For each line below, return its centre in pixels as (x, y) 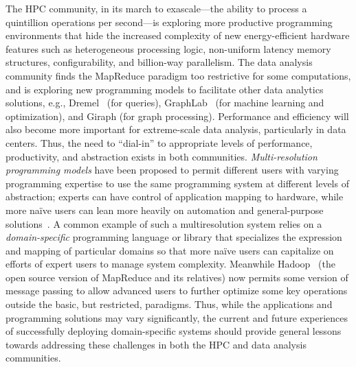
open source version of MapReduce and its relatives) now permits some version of (177, 277)
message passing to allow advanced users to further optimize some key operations (177, 291)
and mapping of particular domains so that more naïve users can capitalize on (170, 250)
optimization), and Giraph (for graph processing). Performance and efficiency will (177, 116)
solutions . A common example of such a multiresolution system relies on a (164, 223)
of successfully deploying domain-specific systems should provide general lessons (174, 331)
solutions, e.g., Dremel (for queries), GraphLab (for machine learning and (165, 103)
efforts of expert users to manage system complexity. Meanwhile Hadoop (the (170, 264)
